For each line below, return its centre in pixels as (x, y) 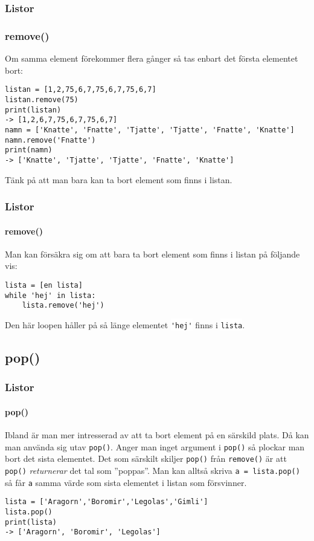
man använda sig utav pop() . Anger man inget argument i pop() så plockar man (155, 446)
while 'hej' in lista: (50, 295)
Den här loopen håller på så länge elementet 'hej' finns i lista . (125, 324)
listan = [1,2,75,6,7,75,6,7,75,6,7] (81, 90)
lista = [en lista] (44, 285)
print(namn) (29, 150)
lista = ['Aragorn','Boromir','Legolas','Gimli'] (107, 502)
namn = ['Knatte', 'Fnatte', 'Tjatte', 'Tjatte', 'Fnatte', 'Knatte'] (150, 130)
